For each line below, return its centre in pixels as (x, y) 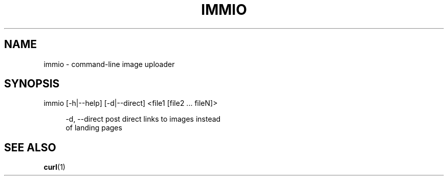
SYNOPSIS (32, 84)
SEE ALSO (30, 147)
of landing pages (94, 128)
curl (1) (54, 167)
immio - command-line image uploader (109, 64)
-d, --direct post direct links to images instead (143, 119)
